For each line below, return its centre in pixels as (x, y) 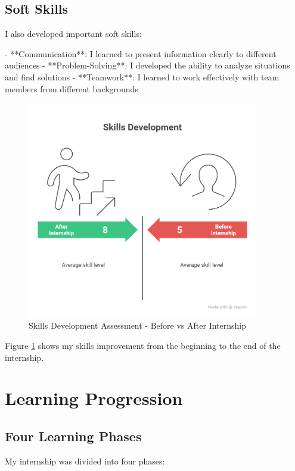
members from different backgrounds (72, 88)
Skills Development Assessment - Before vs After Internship (137, 325)
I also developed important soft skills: (73, 34)
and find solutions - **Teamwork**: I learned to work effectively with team (142, 77)
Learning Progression (94, 398)
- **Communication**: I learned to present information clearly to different (141, 53)
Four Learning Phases (73, 436)
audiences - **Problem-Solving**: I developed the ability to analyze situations (147, 65)
